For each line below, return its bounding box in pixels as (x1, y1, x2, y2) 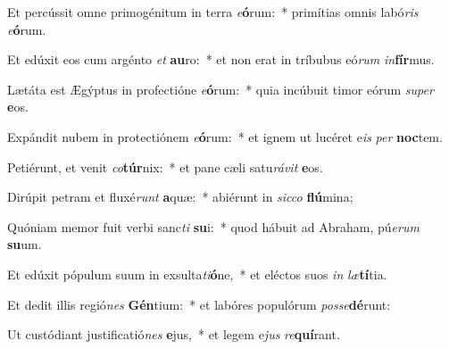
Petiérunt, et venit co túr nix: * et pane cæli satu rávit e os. (7, 157, 323, 176)
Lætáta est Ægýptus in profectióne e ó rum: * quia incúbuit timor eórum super (7, 79, 434, 98)
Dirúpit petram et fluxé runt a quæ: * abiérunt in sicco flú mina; (7, 187, 353, 206)
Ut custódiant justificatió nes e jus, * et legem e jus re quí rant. (7, 325, 340, 344)
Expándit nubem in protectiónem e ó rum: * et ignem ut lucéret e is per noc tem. (7, 127, 443, 145)
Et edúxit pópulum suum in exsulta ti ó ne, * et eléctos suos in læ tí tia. (7, 264, 387, 283)
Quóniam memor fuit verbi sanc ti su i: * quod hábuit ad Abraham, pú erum (7, 217, 420, 236)
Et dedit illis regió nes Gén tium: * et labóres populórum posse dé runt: (7, 295, 391, 313)
